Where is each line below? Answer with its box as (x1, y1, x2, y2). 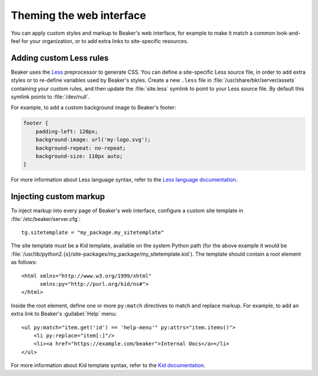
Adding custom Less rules (11, 53, 109, 63)
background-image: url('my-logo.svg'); (35, 136, 151, 143)
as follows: (11, 259, 38, 266)
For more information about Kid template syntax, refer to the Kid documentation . (11, 362, 206, 369)
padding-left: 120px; (35, 128, 98, 135)
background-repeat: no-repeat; (35, 144, 126, 151)
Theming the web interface (11, 9, 147, 22)
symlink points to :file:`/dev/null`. (11, 93, 90, 100)
